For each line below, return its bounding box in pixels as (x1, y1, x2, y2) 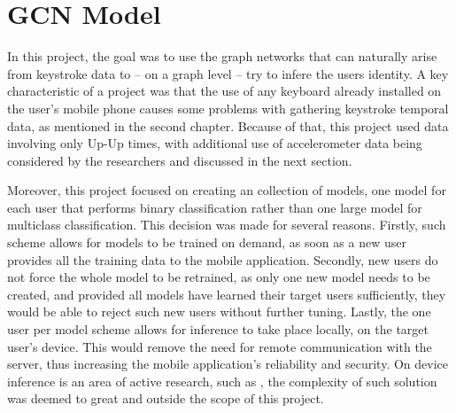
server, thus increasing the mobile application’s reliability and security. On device (7, 355, 448, 373)
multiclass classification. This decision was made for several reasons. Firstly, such (7, 215, 446, 234)
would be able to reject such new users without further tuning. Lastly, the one (7, 302, 431, 321)
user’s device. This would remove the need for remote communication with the (7, 337, 432, 355)
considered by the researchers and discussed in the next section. (7, 151, 352, 169)
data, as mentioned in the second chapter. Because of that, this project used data (7, 116, 449, 135)
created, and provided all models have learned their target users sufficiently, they (7, 284, 446, 303)
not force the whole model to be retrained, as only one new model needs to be (7, 268, 430, 286)
